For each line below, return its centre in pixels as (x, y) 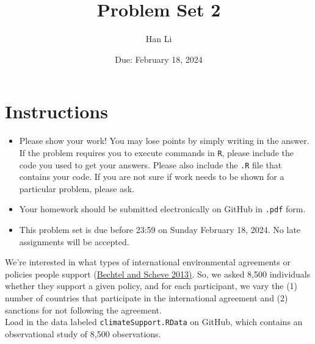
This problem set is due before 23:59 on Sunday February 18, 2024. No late (160, 229)
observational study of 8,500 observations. (83, 333)
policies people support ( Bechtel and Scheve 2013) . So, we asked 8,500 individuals (158, 274)
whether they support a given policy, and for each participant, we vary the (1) (151, 286)
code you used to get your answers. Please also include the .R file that (150, 164)
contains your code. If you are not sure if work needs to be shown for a (152, 177)
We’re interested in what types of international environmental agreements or (148, 262)
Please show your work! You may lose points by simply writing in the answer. (164, 141)
